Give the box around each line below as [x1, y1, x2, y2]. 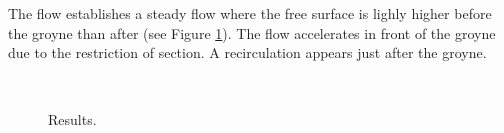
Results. [48, 109, 97, 130]
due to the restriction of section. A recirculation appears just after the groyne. [8, 42, 487, 63]
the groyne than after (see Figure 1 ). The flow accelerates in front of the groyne [8, 22, 496, 43]
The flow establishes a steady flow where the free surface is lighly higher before [8, 3, 492, 23]
